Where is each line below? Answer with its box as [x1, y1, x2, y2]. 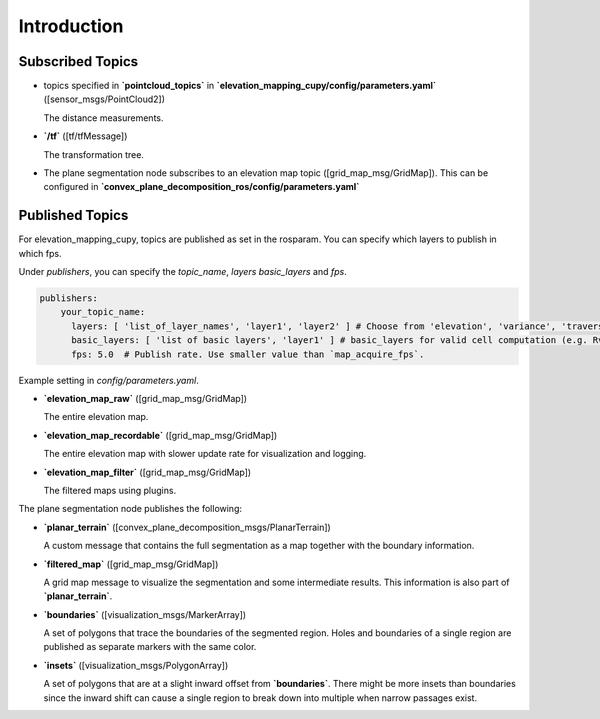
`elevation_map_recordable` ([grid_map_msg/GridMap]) [43, 429, 278, 441]
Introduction [18, 15, 124, 37]
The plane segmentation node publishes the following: [18, 503, 243, 515]
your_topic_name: [60, 306, 146, 318]
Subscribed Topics [18, 53, 139, 70]
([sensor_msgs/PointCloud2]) [43, 93, 165, 105]
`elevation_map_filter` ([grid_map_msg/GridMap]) [43, 466, 252, 478]
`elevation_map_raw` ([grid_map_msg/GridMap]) [43, 393, 248, 405]
